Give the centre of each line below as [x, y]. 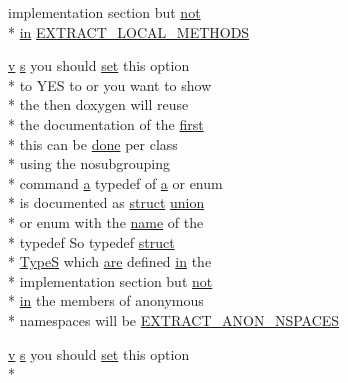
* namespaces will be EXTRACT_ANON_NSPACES [174, 319]
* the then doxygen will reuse [98, 104]
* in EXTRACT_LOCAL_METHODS [129, 31]
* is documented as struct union [106, 202]
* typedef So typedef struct [91, 241]
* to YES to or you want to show [110, 84]
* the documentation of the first [106, 123]
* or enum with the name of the [106, 221]
